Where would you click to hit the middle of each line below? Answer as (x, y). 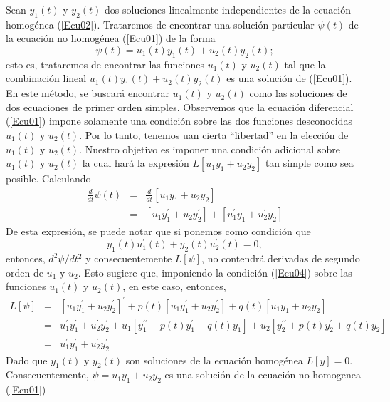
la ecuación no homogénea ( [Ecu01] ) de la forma (111, 38)
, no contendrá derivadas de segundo (281, 258)
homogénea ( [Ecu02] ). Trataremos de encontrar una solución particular (160, 24)
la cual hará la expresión (136, 163)
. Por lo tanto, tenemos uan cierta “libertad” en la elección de (214, 134)
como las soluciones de (298, 93)
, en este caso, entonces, (174, 286)
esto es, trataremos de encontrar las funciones (105, 64)
